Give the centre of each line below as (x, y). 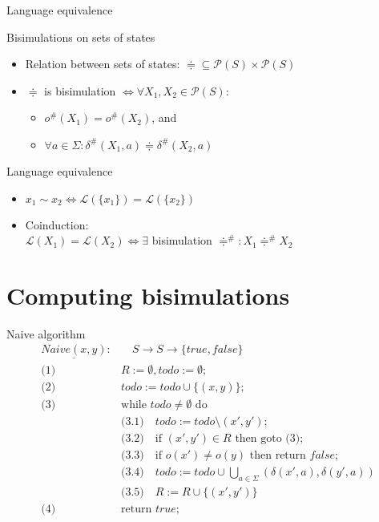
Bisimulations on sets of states (81, 36)
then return (278, 455)
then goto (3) (268, 438)
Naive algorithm (46, 333)
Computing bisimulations (148, 295)
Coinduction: (57, 224)
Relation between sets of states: (103, 64)
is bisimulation (80, 90)
